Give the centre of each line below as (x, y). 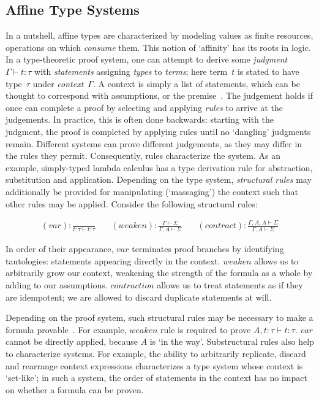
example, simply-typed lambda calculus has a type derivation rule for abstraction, (159, 167)
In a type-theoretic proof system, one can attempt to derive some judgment (147, 59)
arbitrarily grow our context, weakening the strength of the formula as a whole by (159, 273)
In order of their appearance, (60, 249)
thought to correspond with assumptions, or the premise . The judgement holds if (159, 95)
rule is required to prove (206, 329)
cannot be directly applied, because (72, 341)
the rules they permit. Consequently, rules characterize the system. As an (143, 156)
